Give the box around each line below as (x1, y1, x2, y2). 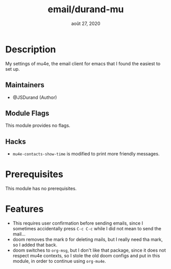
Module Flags (5, 109, 50, 118)
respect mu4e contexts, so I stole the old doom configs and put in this (12, 253, 160, 258)
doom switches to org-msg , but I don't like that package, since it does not (12, 247, 166, 253)
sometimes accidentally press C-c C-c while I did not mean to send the (12, 226, 162, 231)
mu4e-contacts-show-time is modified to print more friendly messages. (12, 151, 160, 157)
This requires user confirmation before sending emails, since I (12, 220, 143, 226)
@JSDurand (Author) (12, 94, 57, 100)
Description (5, 43, 56, 55)
